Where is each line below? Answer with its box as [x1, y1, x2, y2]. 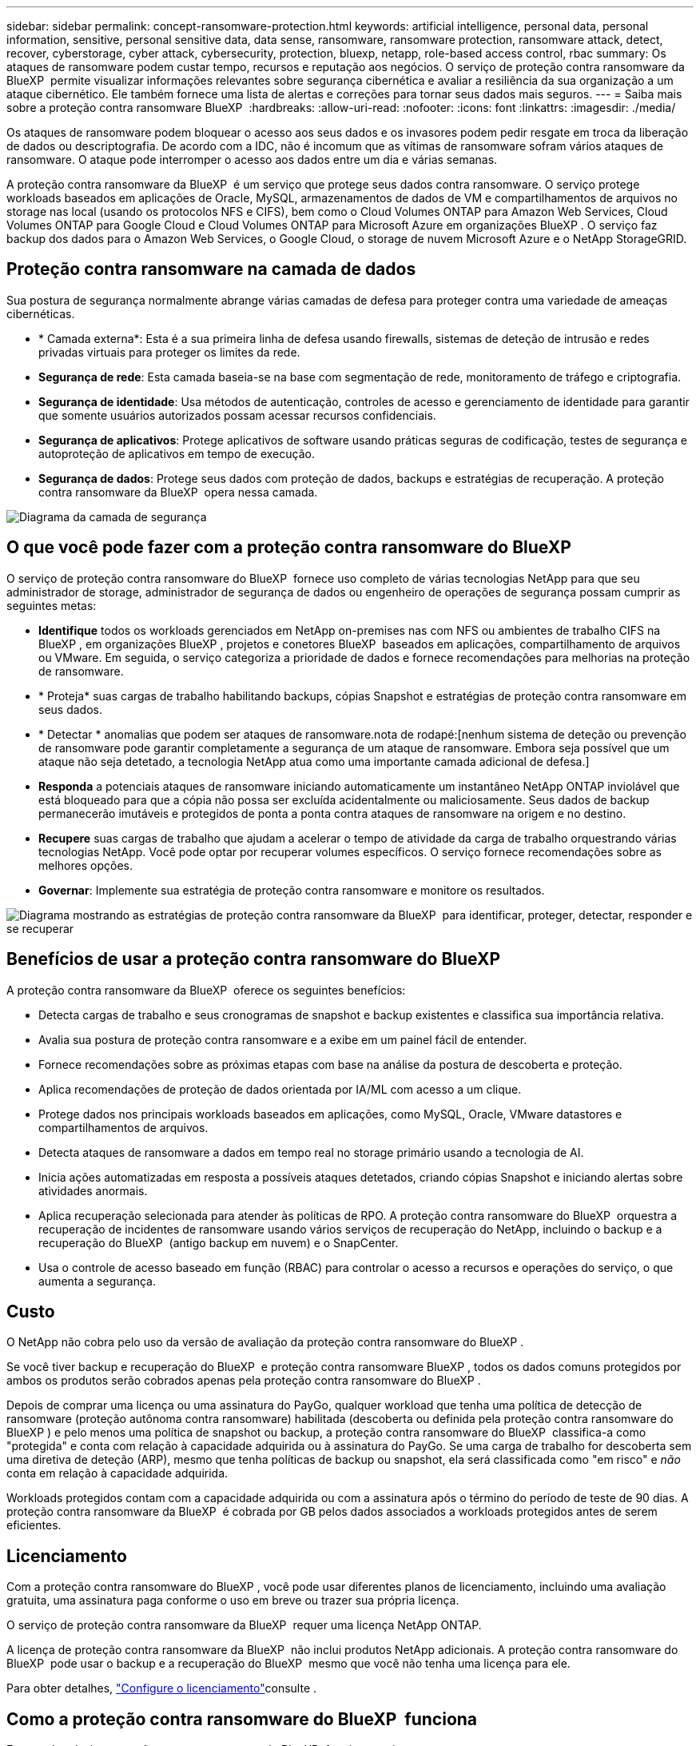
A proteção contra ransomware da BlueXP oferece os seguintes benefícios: [6, 983, 406, 997]
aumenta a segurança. [38, 1274, 156, 1288]
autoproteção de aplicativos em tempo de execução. [38, 446, 315, 460]
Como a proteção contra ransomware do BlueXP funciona [6, 1708, 478, 1729]
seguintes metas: [6, 598, 97, 612]
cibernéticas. [6, 306, 75, 321]
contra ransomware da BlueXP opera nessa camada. [38, 484, 318, 499]
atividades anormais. [38, 1183, 148, 1198]
